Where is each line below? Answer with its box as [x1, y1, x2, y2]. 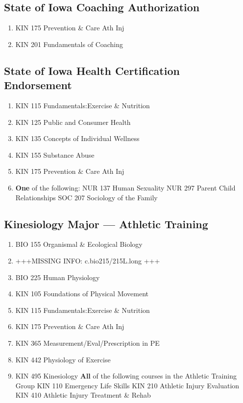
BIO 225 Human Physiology [15, 272, 100, 282]
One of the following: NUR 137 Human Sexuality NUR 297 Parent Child [15, 182, 236, 192]
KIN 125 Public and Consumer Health [15, 117, 131, 127]
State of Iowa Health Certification [4, 63, 180, 78]
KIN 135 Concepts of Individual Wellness [15, 133, 140, 143]
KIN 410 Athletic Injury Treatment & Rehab [15, 390, 151, 400]
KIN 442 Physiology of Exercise [15, 354, 111, 364]
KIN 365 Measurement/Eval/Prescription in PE [15, 337, 160, 348]
